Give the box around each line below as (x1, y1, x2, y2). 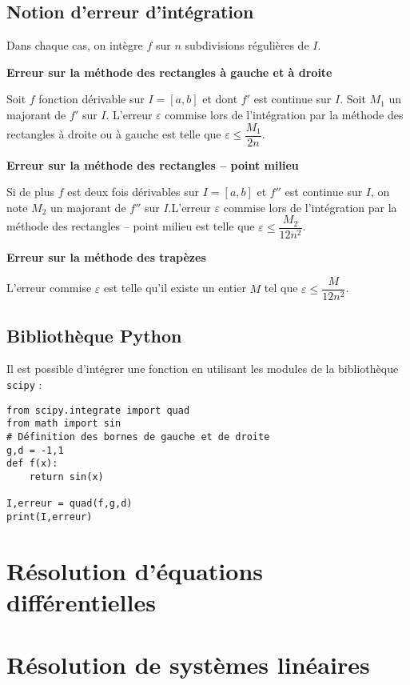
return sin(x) (29, 471, 104, 483)
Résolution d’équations (6, 554, 263, 587)
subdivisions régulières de (185, 37, 309, 54)
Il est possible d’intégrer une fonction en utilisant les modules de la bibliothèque (6, 360, 399, 377)
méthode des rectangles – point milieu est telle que (6, 218, 255, 234)
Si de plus (6, 183, 54, 200)
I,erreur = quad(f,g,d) (6, 498, 133, 510)
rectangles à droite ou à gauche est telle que (6, 126, 221, 142)
